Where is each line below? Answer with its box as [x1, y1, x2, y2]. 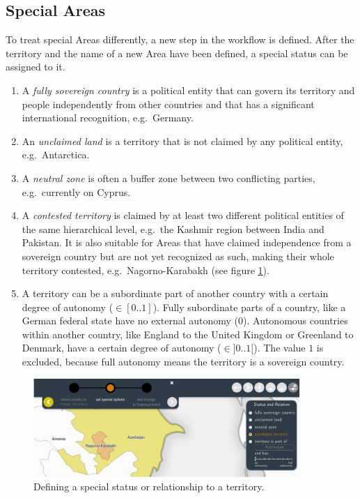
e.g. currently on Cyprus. [22, 184, 131, 199]
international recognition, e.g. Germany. [22, 110, 194, 125]
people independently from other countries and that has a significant [22, 96, 315, 111]
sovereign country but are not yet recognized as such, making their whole [22, 248, 334, 263]
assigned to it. [6, 59, 65, 74]
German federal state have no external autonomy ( [22, 313, 239, 328]
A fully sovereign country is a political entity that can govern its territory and [22, 82, 355, 97]
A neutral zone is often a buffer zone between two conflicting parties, [22, 170, 315, 185]
